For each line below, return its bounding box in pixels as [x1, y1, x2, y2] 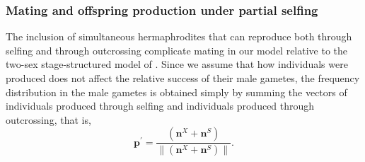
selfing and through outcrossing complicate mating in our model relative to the [6, 42, 348, 57]
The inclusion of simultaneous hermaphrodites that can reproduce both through [6, 29, 352, 44]
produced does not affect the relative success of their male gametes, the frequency [6, 71, 360, 85]
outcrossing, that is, [6, 112, 91, 127]
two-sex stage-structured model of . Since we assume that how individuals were [6, 57, 348, 71]
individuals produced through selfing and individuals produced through [6, 98, 315, 113]
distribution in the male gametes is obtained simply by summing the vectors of [6, 84, 347, 99]
